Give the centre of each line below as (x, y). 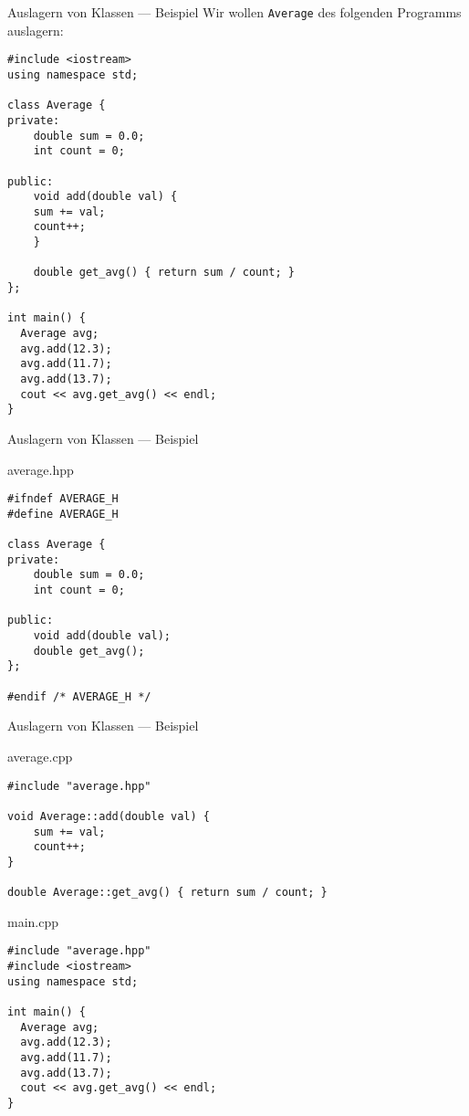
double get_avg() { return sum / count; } (164, 273)
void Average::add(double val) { (109, 816)
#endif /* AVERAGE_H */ (79, 696)
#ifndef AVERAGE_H (63, 499)
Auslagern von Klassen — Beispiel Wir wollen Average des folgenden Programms (234, 12)
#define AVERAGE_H (63, 514)
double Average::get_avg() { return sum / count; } (167, 893)
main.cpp (33, 921)
